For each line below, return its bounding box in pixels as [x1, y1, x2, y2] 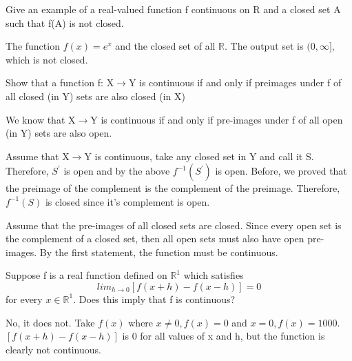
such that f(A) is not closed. [6, 15, 124, 30]
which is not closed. [6, 52, 88, 66]
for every [6, 291, 43, 306]
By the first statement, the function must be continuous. [39, 244, 278, 259]
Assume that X [6, 148, 70, 163]
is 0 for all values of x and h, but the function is [122, 329, 325, 343]
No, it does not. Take [6, 315, 95, 329]
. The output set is [225, 39, 304, 53]
